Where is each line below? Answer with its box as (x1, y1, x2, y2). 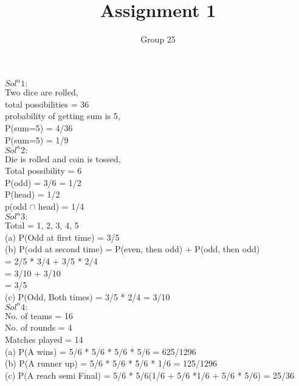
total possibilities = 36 (5, 97, 89, 110)
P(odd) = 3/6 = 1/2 (5, 176, 81, 188)
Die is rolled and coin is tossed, (5, 152, 121, 165)
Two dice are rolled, (5, 86, 78, 98)
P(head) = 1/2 (5, 188, 60, 201)
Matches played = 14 (5, 333, 83, 345)
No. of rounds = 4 (5, 321, 72, 334)
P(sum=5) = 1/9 (5, 133, 69, 146)
